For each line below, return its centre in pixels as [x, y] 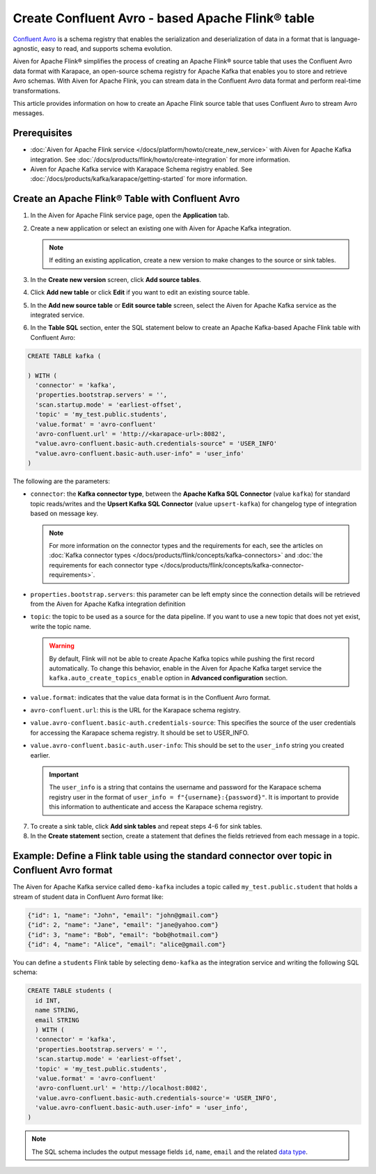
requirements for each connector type [104, 565]
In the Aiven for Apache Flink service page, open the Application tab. [130, 215]
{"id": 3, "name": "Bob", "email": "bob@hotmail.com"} [123, 934]
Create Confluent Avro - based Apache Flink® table [164, 18]
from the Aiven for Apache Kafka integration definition [108, 604]
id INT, [48, 1000]
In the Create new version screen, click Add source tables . [116, 279]
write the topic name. [61, 626]
